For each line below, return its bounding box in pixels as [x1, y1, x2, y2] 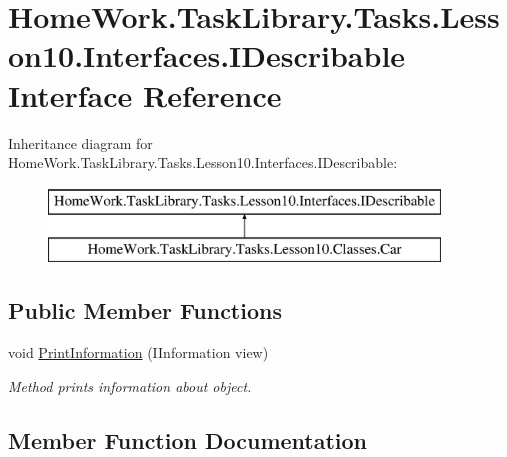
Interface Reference [8, 74, 282, 115]
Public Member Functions [8, 295, 282, 326]
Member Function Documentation [8, 424, 368, 455]
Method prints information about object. [8, 375, 252, 396]
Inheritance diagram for [8, 132, 153, 153]
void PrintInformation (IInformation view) [8, 342, 269, 363]
